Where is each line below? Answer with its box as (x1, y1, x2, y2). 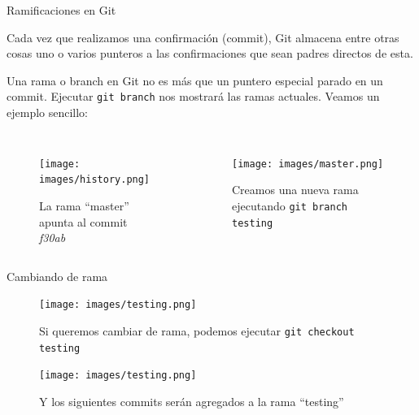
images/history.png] (39, 174, 151, 186)
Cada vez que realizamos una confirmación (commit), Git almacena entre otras (7, 28, 399, 45)
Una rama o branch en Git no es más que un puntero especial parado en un (7, 71, 383, 89)
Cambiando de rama (7, 267, 108, 284)
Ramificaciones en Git (7, 2, 116, 18)
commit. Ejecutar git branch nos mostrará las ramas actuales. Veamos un (7, 88, 380, 105)
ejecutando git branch (232, 197, 348, 214)
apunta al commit (39, 213, 128, 230)
